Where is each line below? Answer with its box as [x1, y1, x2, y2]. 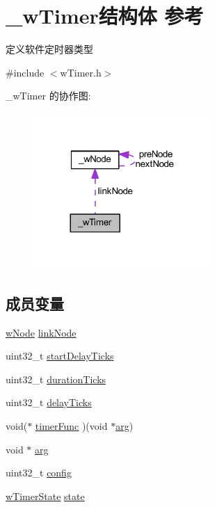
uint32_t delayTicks [6, 395, 92, 410]
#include [6, 65, 45, 79]
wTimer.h [60, 65, 102, 79]
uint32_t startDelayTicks [6, 348, 114, 363]
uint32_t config [6, 465, 72, 480]
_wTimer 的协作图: [6, 88, 91, 103]
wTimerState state [6, 488, 85, 503]
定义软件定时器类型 [6, 42, 93, 56]
